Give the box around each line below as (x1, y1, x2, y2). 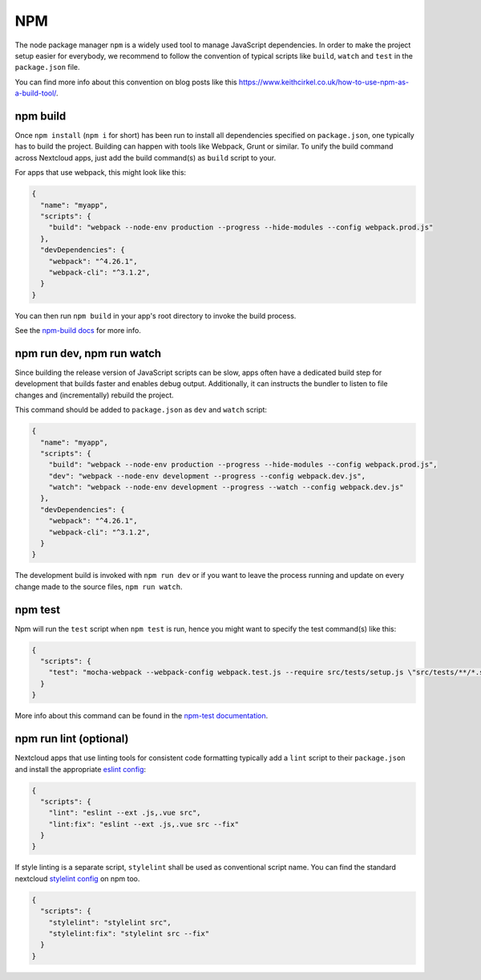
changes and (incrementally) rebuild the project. (14, 390, 174, 400)
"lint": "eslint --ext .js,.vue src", (48, 808, 201, 818)
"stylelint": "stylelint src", (48, 917, 172, 927)
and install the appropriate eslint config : (14, 764, 147, 774)
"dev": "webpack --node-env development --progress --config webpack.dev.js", (48, 471, 366, 481)
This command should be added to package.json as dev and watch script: (14, 405, 268, 415)
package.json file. (14, 63, 80, 72)
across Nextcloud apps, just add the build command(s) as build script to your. (14, 152, 277, 162)
